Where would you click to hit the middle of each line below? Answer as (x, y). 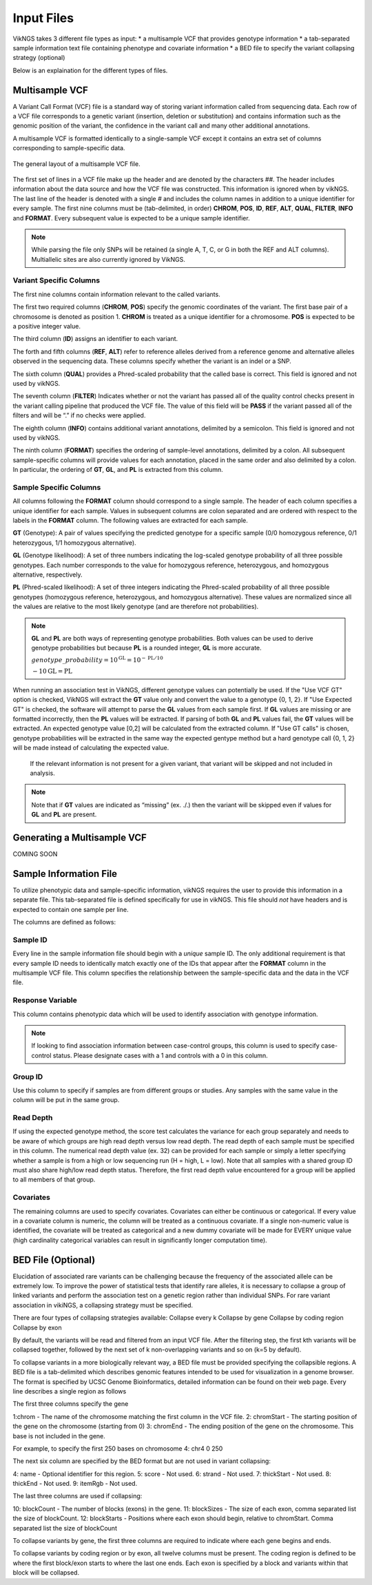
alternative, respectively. (48, 574)
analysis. (42, 773)
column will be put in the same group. (66, 1100)
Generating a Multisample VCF (80, 838)
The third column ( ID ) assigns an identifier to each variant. (95, 339)
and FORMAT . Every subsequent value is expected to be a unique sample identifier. (132, 218)
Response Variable (45, 1000)
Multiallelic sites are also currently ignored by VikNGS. (108, 259)
